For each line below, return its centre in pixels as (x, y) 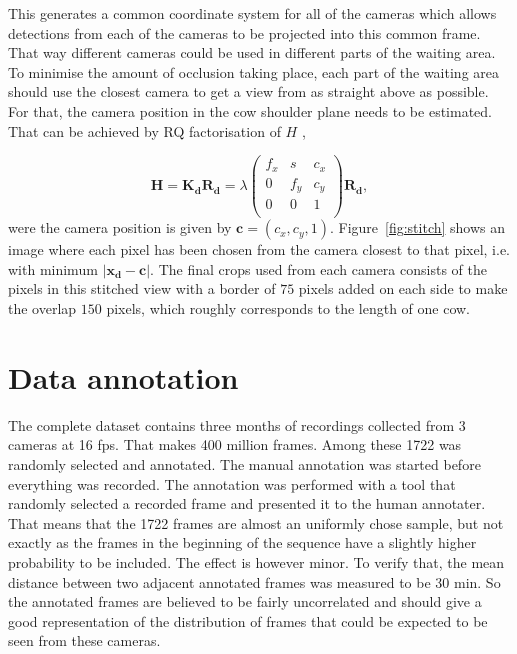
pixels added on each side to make (403, 288)
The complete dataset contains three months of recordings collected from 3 (237, 424)
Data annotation (123, 376)
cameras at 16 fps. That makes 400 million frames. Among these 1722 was (235, 444)
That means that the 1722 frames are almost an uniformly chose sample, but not (256, 522)
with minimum (53, 268)
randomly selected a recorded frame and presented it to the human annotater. (247, 503)
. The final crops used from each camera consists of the (318, 268)
